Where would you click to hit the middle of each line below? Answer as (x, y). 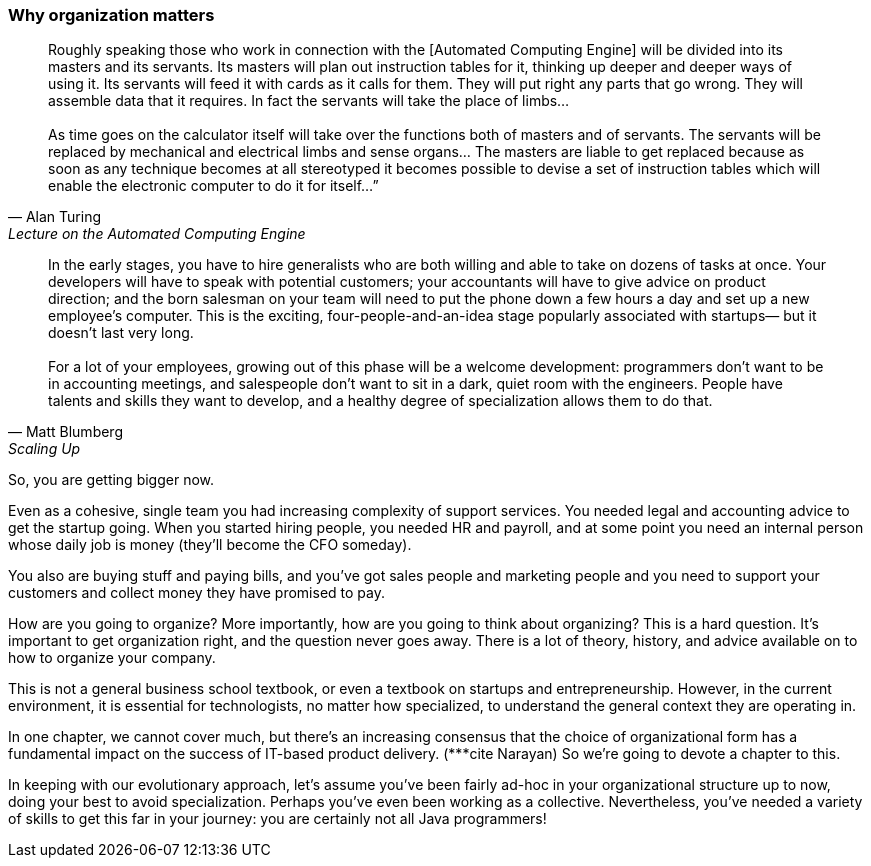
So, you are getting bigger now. (111, 480)
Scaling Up (44, 449)
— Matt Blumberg (65, 432)
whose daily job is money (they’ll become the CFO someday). (210, 545)
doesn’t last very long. (121, 333)
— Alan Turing (54, 217)
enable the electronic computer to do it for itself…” (213, 186)
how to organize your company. (112, 658)
